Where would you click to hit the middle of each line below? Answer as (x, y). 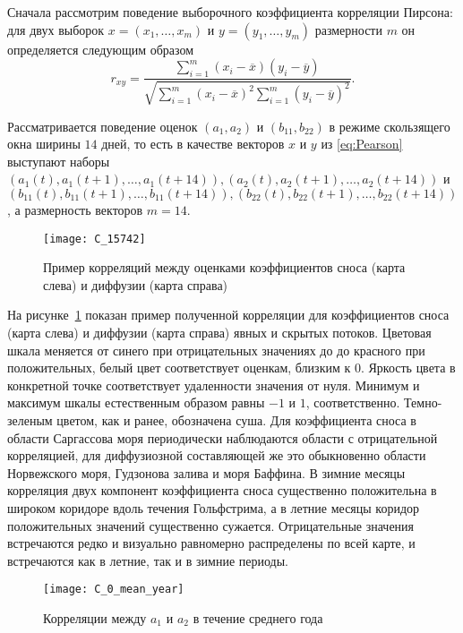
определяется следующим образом (101, 49)
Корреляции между (95, 617)
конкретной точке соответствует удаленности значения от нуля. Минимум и (214, 385)
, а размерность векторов (75, 209)
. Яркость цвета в (408, 368)
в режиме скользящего (390, 126)
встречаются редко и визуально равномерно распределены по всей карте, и (211, 543)
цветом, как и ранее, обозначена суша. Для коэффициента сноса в (236, 419)
